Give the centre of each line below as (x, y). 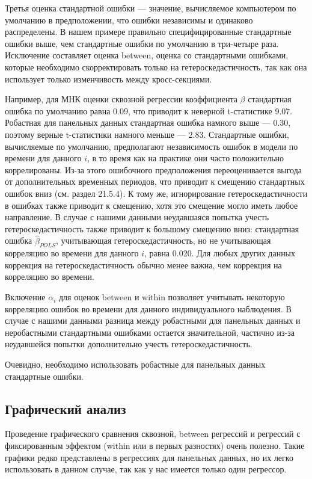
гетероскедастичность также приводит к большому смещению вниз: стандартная (152, 228)
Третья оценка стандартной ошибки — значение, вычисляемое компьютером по (151, 8)
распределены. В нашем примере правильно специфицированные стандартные (148, 32)
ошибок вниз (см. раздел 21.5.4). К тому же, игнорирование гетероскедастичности (156, 193)
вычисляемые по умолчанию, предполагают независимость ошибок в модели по (151, 146)
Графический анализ (66, 408)
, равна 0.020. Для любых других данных (220, 253)
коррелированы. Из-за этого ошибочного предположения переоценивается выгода (153, 169)
